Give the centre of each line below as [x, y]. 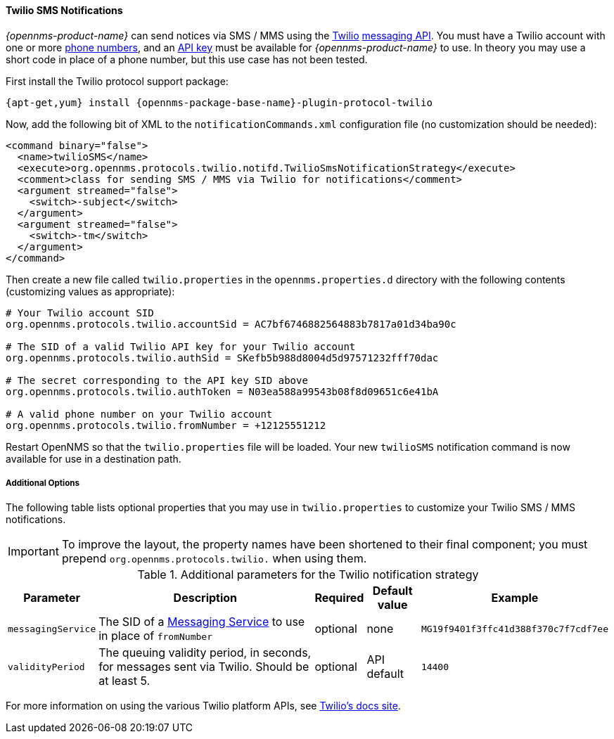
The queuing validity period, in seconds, [205, 653]
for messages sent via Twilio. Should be [204, 667]
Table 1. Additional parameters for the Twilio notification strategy [308, 575]
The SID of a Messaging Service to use [202, 622]
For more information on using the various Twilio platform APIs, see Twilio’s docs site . [203, 706]
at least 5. [124, 681]
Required [339, 598]
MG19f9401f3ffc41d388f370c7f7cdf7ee [514, 629]
